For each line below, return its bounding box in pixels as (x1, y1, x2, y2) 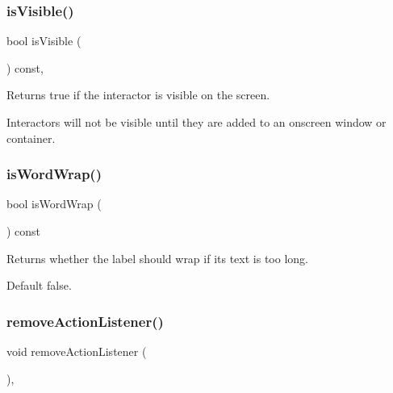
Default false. (6, 277, 72, 294)
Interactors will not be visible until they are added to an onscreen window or (6, 114, 387, 130)
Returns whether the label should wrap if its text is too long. (6, 249, 308, 266)
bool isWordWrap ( (6, 195, 102, 212)
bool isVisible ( (6, 32, 82, 49)
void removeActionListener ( (6, 343, 147, 359)
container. (6, 129, 56, 146)
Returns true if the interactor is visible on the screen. (6, 86, 270, 103)
